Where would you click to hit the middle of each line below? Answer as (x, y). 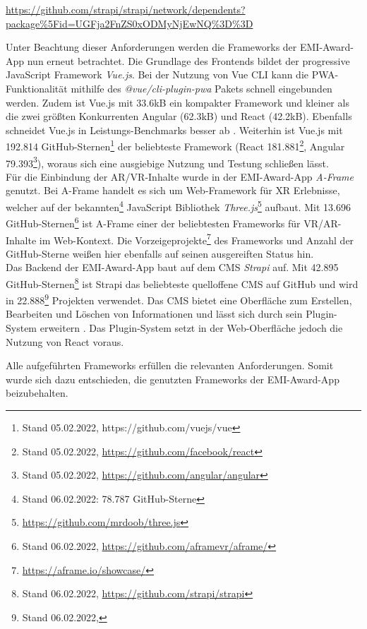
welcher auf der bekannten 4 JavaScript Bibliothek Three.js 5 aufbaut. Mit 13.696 (178, 206)
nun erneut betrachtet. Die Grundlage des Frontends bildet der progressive (188, 60)
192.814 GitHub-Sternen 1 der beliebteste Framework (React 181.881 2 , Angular (175, 145)
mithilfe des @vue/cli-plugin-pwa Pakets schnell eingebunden (201, 88)
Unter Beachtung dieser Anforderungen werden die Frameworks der (151, 47)
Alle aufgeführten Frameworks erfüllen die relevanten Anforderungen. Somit (170, 365)
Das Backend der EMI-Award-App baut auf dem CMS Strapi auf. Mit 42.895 (172, 267)
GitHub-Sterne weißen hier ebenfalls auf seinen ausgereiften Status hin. (160, 253)
